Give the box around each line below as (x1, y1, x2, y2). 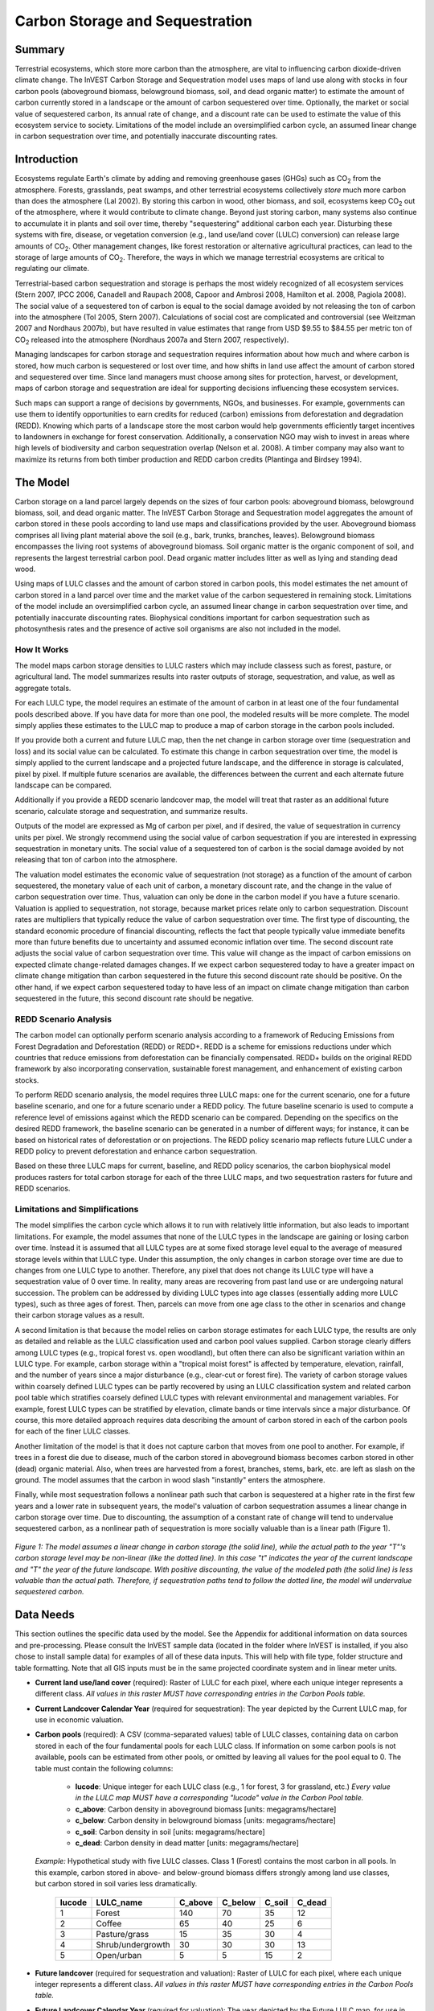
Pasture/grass (96, 1928, 149, 1939)
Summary (14, 43, 65, 56)
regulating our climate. (14, 264, 90, 273)
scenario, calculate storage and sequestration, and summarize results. (14, 806, 248, 816)
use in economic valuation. (35, 1715, 125, 1725)
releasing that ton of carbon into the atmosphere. (14, 855, 178, 865)
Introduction (14, 153, 79, 167)
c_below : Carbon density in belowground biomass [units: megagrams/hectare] (75, 1816, 337, 1825)
